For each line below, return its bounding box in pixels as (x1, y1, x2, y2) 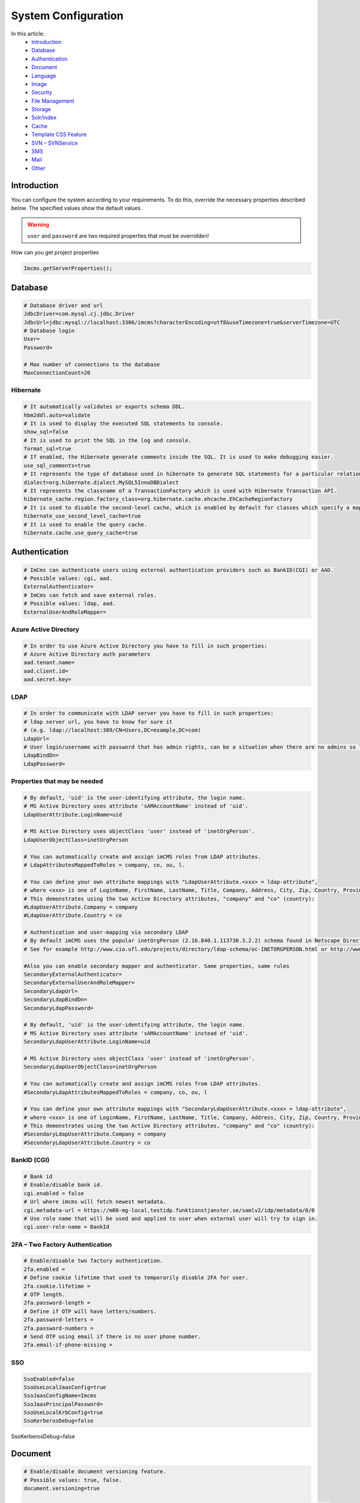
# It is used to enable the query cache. (23, 521, 148, 528)
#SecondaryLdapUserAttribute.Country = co (23, 1139, 151, 1146)
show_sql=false (23, 429, 68, 435)
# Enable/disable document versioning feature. (23, 1468, 166, 1475)
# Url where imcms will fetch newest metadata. (23, 1198, 166, 1205)
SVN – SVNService (31, 139, 78, 147)
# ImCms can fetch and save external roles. (23, 592, 157, 598)
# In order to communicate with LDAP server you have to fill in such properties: (23, 710, 274, 717)
